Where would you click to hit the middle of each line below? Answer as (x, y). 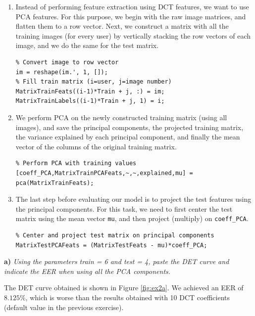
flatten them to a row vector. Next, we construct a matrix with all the (122, 26)
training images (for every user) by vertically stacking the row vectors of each (133, 35)
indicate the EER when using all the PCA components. (87, 271)
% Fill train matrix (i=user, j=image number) (94, 82)
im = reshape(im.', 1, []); (62, 72)
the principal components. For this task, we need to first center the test (124, 208)
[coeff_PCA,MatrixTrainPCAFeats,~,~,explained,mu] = (104, 173)
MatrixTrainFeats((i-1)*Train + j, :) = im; (90, 91)
